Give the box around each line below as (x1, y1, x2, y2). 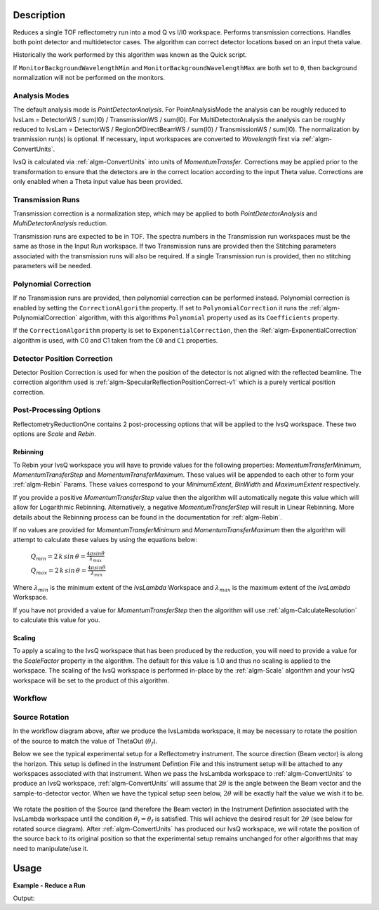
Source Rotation (13, 712, 69, 722)
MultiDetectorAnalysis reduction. (13, 219, 108, 227)
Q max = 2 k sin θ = (30, 567, 87, 576)
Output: (13, 894, 35, 902)
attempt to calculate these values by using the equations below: (13, 536, 198, 544)
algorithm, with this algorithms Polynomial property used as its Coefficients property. (79, 313, 340, 322)
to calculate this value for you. (13, 616, 100, 624)
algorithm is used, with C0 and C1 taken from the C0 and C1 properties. (13, 336, 218, 344)
